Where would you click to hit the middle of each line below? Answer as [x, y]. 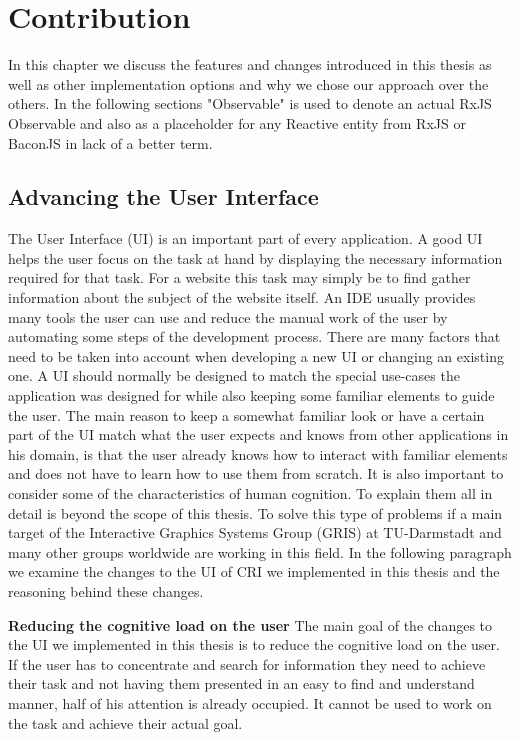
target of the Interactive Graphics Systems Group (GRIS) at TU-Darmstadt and [255, 532]
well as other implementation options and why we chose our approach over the [248, 83]
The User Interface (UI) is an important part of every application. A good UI [245, 238]
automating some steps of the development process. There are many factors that [254, 336]
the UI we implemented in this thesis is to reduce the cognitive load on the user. [254, 644]
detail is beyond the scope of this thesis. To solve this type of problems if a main [255, 512]
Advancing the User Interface [163, 196]
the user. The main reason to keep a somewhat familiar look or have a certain [246, 414]
